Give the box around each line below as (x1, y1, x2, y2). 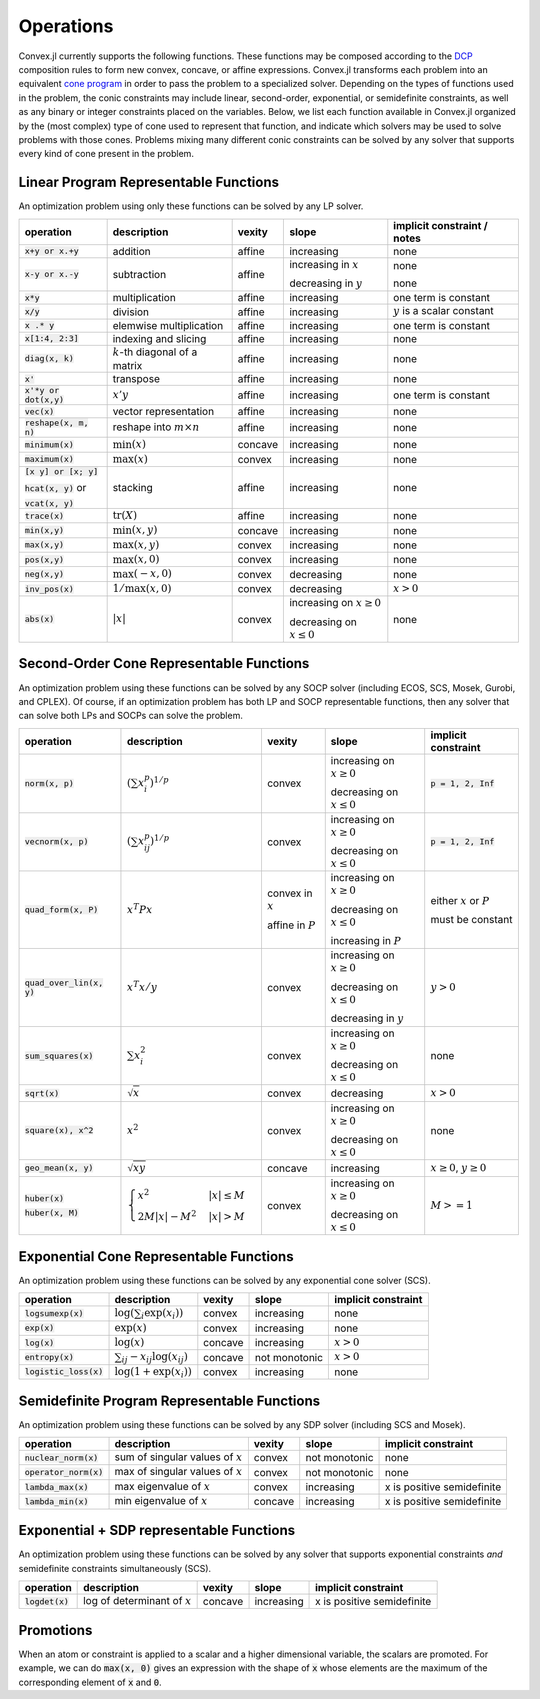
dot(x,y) (24, 395, 65, 405)
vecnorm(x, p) (24, 836, 89, 847)
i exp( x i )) (141, 1306, 184, 1322)
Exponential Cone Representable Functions (18, 1248, 294, 1265)
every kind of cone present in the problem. (18, 148, 195, 160)
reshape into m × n (112, 420, 200, 434)
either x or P (430, 893, 490, 907)
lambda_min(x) (24, 1496, 89, 1507)
